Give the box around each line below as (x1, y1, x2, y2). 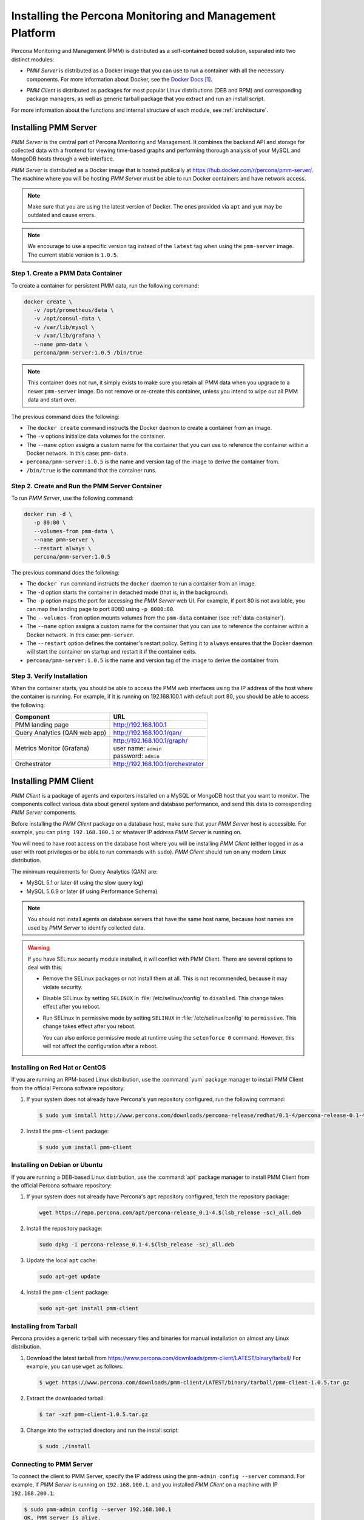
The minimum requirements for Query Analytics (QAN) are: (11, 868, 158, 875)
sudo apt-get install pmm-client (39, 1305, 139, 1312)
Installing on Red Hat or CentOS (11, 1063, 106, 1071)
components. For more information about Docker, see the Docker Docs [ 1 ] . (26, 75, 212, 83)
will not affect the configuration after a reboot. (42, 1043, 158, 1050)
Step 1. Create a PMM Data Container (11, 269, 123, 278)
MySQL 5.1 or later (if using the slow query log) (26, 879, 144, 886)
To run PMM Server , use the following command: (11, 494, 133, 502)
